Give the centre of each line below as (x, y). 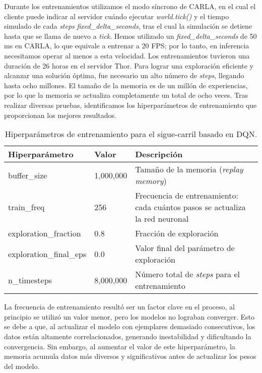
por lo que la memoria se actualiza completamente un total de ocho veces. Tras (126, 95)
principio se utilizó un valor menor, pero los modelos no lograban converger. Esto (129, 316)
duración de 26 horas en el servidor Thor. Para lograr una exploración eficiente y (129, 65)
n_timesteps (30, 280)
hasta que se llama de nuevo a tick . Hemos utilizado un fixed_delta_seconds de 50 (130, 36)
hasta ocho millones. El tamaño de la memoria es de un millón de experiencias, (126, 85)
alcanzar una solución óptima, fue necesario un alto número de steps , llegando (124, 75)
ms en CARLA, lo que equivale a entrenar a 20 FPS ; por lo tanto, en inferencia (127, 46)
